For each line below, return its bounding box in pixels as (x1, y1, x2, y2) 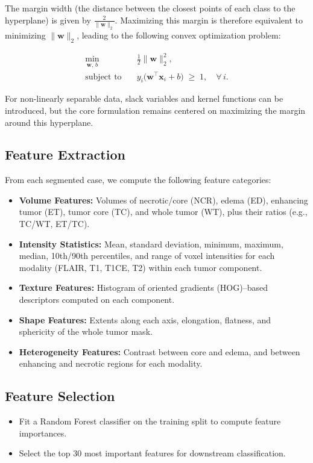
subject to (85, 72, 122, 81)
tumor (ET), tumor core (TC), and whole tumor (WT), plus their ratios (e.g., (19, 205, 308, 218)
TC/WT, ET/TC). (19, 217, 90, 230)
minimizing (5, 28, 46, 41)
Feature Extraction (5, 145, 125, 164)
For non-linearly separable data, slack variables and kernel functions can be (5, 92, 283, 105)
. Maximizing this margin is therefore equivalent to (115, 13, 303, 26)
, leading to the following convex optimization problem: (77, 28, 281, 41)
